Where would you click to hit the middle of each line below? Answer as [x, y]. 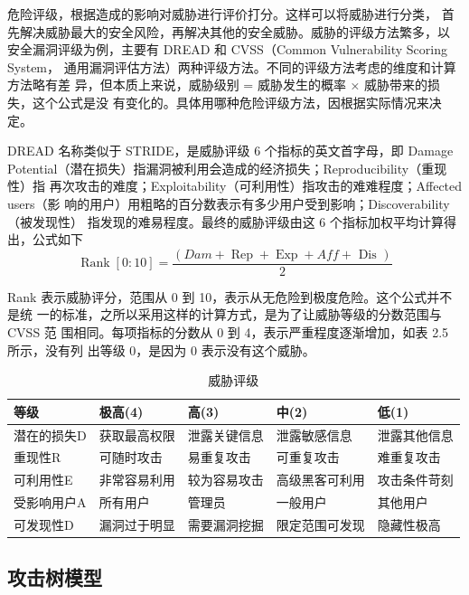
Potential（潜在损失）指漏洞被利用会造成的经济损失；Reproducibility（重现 [227, 168]
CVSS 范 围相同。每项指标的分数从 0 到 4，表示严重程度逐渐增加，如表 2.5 [228, 331]
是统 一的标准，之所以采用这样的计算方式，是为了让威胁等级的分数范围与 [225, 314]
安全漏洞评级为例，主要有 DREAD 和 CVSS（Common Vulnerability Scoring [228, 49]
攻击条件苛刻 [415, 480]
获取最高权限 [137, 434]
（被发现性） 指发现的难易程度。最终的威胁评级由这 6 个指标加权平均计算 [225, 221]
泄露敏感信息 [314, 434]
